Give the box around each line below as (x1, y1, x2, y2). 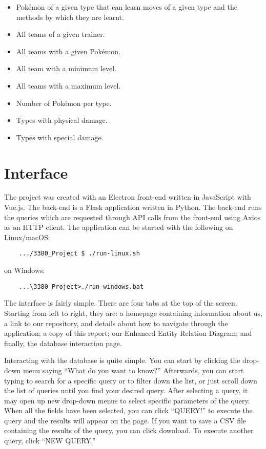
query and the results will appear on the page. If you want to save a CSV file (4, 415, 247, 425)
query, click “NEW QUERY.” (4, 435, 96, 446)
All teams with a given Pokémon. (16, 46, 121, 56)
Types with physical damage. (16, 115, 108, 125)
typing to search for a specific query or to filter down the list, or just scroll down (4, 375, 257, 386)
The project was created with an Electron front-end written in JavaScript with (4, 191, 251, 202)
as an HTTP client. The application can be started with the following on (4, 222, 233, 232)
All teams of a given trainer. (16, 29, 105, 39)
